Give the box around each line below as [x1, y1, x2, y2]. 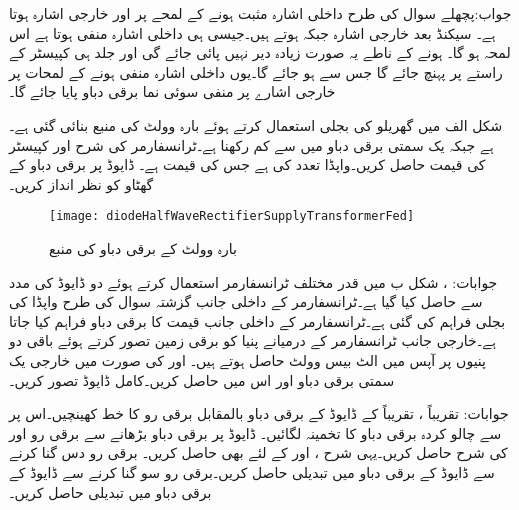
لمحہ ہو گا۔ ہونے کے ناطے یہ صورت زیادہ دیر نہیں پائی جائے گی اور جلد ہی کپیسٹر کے [9, 42, 511, 63]
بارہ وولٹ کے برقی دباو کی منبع [49, 238, 237, 258]
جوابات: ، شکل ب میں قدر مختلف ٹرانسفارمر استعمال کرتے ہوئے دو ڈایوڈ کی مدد [9, 271, 498, 292]
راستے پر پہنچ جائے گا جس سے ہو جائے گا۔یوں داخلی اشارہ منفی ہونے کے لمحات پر [9, 61, 503, 82]
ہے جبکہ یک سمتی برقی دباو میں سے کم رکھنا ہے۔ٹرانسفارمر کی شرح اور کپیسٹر [9, 134, 494, 155]
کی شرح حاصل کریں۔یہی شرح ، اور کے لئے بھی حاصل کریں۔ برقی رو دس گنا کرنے [9, 442, 508, 463]
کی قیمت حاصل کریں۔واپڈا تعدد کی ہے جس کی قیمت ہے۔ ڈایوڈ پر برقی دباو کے [9, 154, 486, 175]
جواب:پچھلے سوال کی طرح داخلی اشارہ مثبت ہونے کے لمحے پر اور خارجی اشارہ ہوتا [9, 3, 512, 23]
